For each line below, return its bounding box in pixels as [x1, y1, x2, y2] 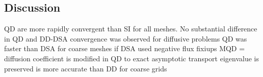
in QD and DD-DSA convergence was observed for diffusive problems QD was [4, 33, 247, 44]
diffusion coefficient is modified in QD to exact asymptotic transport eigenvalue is [4, 53, 259, 63]
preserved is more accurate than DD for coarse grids [4, 63, 167, 73]
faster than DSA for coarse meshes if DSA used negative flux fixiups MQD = [4, 43, 245, 54]
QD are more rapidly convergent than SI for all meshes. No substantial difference [4, 23, 257, 34]
